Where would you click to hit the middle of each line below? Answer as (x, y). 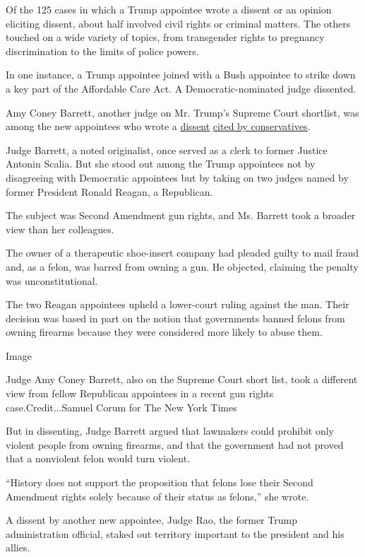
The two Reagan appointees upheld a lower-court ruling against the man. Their (178, 304)
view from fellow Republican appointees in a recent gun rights (140, 393)
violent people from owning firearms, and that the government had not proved (175, 444)
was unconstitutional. (52, 280)
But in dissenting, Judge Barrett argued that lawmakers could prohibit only (170, 431)
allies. (18, 547)
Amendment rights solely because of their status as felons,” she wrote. (157, 496)
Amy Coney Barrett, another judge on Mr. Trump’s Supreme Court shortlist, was (182, 112)
